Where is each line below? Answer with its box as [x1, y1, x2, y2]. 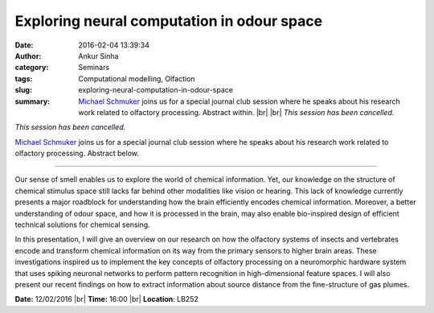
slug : [14, 85, 32, 95]
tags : [14, 73, 33, 84]
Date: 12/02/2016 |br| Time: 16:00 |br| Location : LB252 [14, 294, 199, 304]
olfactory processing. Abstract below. [14, 149, 140, 159]
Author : [14, 51, 42, 60]
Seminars [78, 63, 110, 72]
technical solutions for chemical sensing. [14, 220, 150, 229]
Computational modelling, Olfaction [78, 73, 196, 84]
